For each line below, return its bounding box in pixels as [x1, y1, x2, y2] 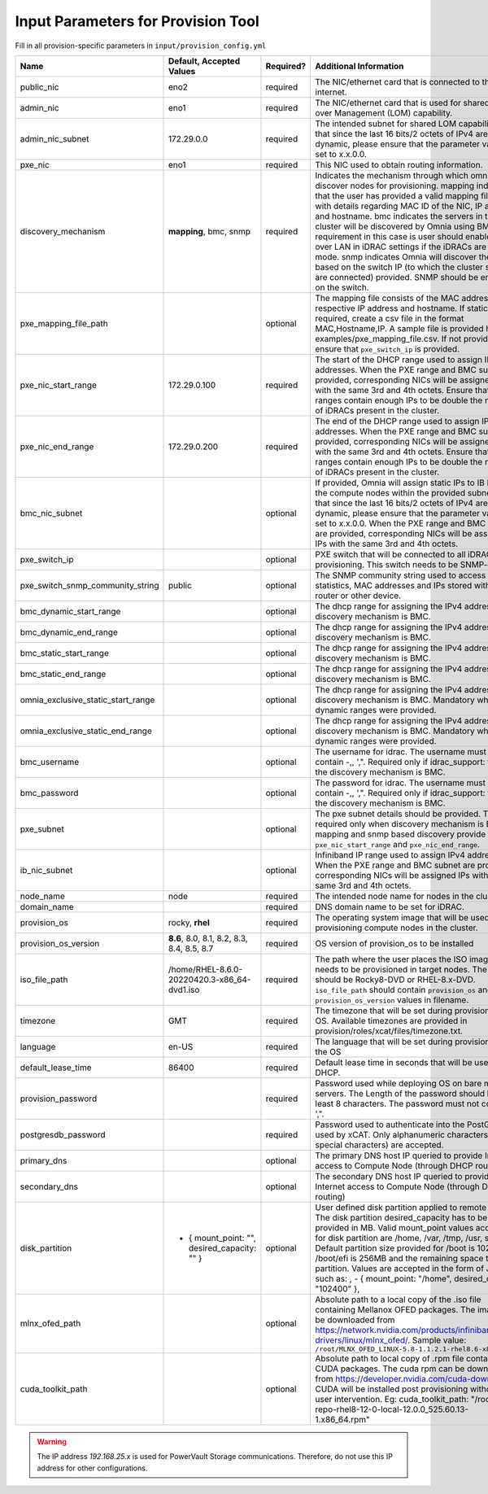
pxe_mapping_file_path [20, 317, 109, 329]
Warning [37, 1436, 67, 1446]
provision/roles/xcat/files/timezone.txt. [315, 1025, 464, 1037]
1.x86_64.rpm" [315, 1413, 370, 1425]
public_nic [20, 81, 59, 93]
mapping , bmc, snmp [168, 225, 251, 237]
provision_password [20, 1093, 98, 1104]
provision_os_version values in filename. [315, 994, 469, 1005]
